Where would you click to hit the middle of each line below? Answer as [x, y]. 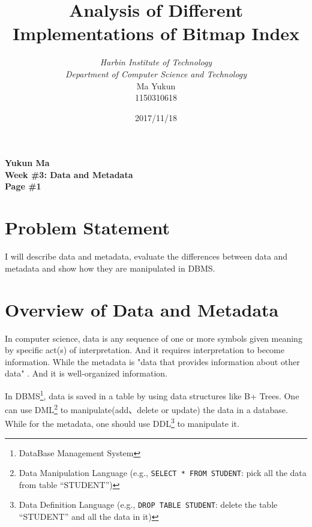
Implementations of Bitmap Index [156, 33]
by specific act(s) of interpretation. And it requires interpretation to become [145, 350]
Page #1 [23, 186]
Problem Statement [87, 228]
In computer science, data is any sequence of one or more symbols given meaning [154, 338]
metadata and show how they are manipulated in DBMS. [110, 268]
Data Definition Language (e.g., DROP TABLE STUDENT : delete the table [148, 505]
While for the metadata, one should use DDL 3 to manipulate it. [122, 423]
